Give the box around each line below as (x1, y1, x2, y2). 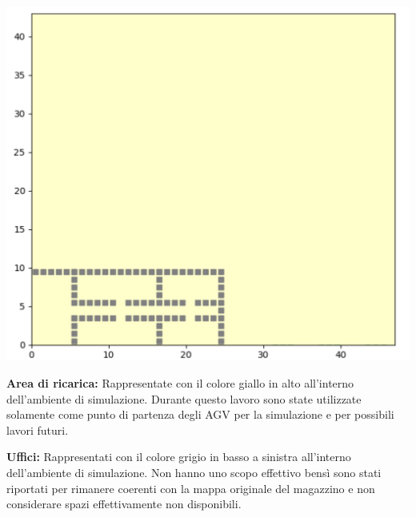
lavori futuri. (6, 421, 69, 438)
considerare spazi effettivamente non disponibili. (6, 495, 242, 512)
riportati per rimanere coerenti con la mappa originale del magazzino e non (6, 479, 375, 496)
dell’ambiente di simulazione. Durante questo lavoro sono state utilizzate (6, 390, 362, 407)
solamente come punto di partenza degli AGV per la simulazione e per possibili (6, 406, 394, 423)
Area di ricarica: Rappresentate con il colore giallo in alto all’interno (6, 375, 354, 392)
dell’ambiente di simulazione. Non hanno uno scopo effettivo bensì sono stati (6, 464, 382, 481)
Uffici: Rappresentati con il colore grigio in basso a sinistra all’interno (6, 448, 351, 465)
